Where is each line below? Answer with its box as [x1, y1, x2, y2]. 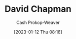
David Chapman [4, 3, 72, 15]
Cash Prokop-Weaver [16, 19, 60, 25]
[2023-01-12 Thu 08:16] [14, 29, 62, 35]
